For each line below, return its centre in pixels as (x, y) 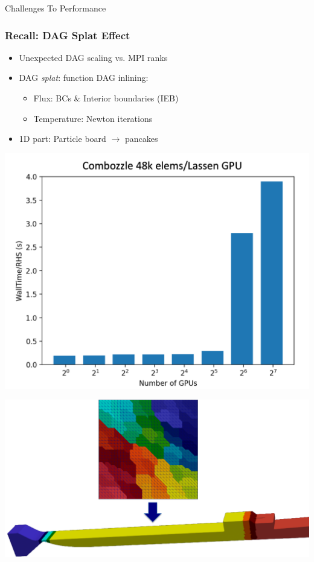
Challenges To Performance (56, 8)
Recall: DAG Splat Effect (68, 35)
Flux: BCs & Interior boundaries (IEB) (106, 98)
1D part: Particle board (62, 139)
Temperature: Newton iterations (93, 118)
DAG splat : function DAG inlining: (84, 78)
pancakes (141, 139)
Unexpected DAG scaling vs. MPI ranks (93, 57)
